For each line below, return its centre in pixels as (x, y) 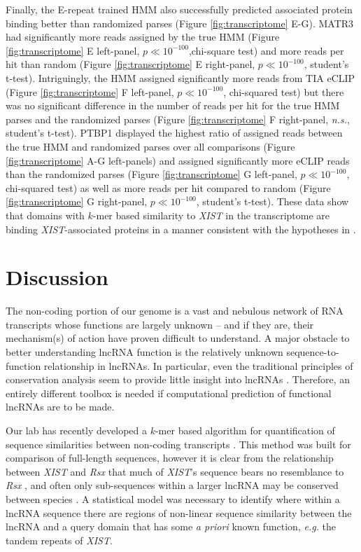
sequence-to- (313, 352)
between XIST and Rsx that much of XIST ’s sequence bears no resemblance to (175, 471)
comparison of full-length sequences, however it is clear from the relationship (170, 458)
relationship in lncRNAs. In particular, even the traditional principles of (198, 365)
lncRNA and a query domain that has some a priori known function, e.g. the (171, 526)
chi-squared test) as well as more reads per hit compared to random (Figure (168, 187)
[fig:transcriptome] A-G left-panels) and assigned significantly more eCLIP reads (178, 160)
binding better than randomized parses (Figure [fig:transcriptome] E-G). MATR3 (180, 23)
